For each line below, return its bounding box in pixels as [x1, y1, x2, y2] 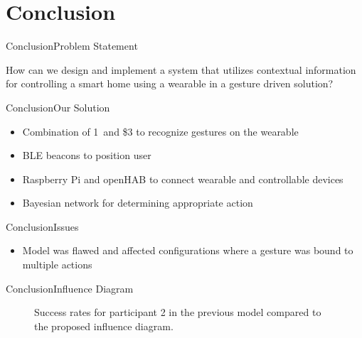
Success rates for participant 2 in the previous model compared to [34, 305, 321, 320]
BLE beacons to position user [22, 148, 151, 163]
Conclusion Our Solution [6, 99, 110, 114]
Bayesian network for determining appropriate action [22, 195, 253, 210]
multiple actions [22, 257, 92, 272]
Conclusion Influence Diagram [6, 280, 134, 295]
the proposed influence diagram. [34, 318, 174, 333]
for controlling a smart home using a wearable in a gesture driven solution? [6, 76, 334, 91]
